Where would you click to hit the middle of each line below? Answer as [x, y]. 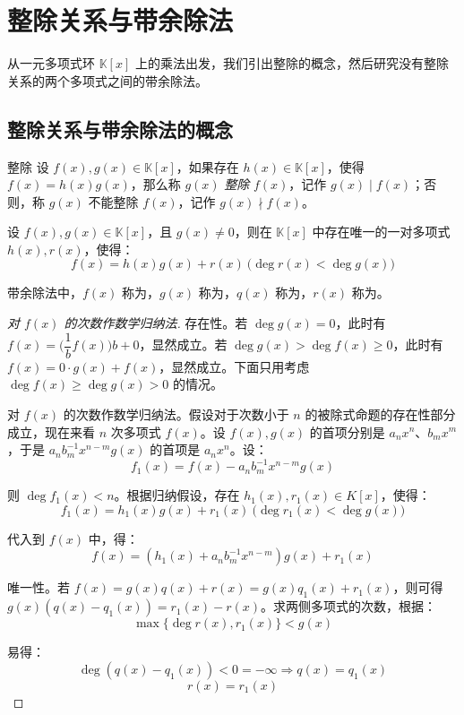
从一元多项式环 [51, 63]
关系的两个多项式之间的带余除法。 [107, 80]
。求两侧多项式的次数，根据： [349, 606]
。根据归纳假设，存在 [177, 495]
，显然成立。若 [183, 345]
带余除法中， [45, 293]
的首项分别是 [347, 431]
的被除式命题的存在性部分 [380, 413]
